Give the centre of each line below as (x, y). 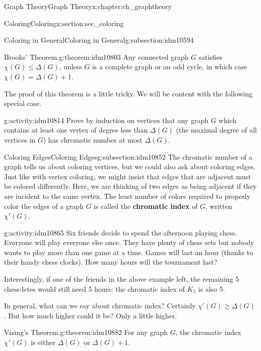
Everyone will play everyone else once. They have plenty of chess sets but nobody (129, 242)
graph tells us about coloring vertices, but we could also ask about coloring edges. (130, 166)
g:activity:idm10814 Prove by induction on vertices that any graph (106, 120)
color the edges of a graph (44, 206)
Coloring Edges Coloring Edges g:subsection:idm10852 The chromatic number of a (128, 156)
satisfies (210, 56)
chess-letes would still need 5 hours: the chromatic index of (95, 288)
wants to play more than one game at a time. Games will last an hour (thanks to (129, 252)
